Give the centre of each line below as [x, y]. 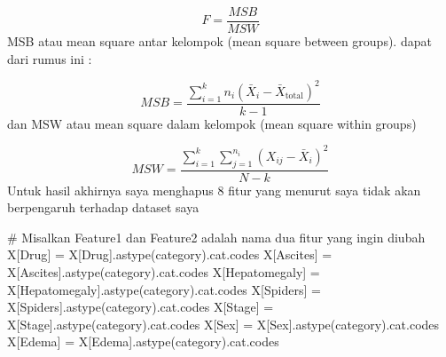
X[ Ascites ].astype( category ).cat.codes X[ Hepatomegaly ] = [164, 272]
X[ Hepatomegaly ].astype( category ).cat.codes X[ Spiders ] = [164, 289]
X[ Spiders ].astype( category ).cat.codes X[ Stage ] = [141, 307]
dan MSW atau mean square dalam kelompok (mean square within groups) [212, 123]
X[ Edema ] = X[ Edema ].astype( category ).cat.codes [143, 341]
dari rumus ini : [50, 58]
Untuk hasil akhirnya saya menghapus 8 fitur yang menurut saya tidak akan [214, 190]
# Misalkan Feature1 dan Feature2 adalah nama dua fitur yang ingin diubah [216, 237]
